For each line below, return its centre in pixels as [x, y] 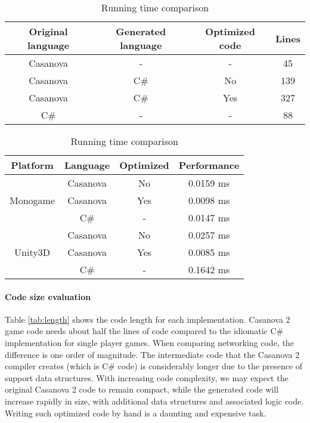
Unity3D [32, 252]
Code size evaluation [48, 296]
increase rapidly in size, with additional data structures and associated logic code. [154, 401]
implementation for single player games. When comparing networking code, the [149, 342]
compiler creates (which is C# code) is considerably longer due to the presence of [154, 366]
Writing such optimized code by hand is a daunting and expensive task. [136, 413]
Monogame [32, 200]
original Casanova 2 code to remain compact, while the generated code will [142, 389]
